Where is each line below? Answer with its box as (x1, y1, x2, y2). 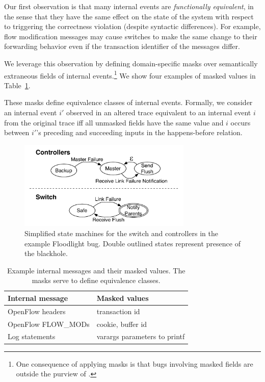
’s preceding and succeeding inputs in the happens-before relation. (36, 127, 243, 138)
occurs (230, 117, 251, 128)
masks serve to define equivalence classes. (32, 275, 161, 286)
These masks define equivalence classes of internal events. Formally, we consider (4, 97, 253, 108)
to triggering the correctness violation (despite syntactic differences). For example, (4, 21, 261, 32)
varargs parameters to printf (96, 331, 185, 342)
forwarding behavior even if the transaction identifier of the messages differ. (4, 41, 240, 52)
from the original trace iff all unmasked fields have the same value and (4, 117, 224, 128)
